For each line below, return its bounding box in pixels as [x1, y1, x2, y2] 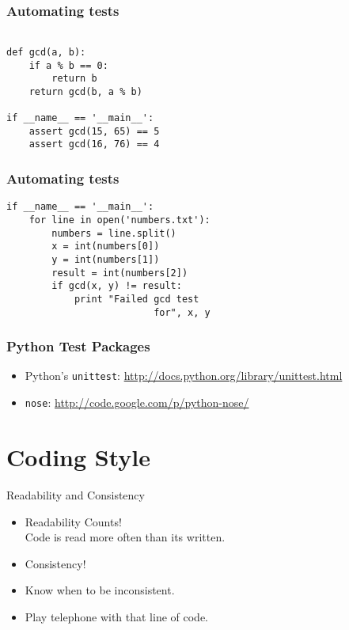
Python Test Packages [6, 336, 150, 356]
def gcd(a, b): [6, 46, 86, 58]
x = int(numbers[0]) [51, 241, 160, 252]
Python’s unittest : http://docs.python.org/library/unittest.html [25, 367, 343, 384]
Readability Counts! [25, 513, 122, 529]
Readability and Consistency [6, 486, 145, 503]
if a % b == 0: [28, 59, 108, 71]
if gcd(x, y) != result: [51, 280, 182, 292]
